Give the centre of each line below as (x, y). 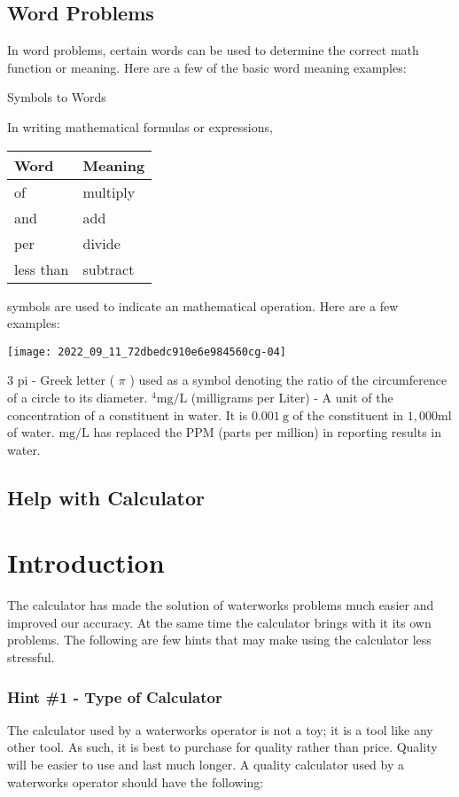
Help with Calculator (106, 497)
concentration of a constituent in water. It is (128, 414)
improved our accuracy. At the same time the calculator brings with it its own (219, 622)
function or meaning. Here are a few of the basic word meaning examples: (207, 67)
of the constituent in (348, 414)
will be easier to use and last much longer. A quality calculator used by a (206, 765)
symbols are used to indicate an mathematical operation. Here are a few (203, 305)
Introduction (86, 563)
